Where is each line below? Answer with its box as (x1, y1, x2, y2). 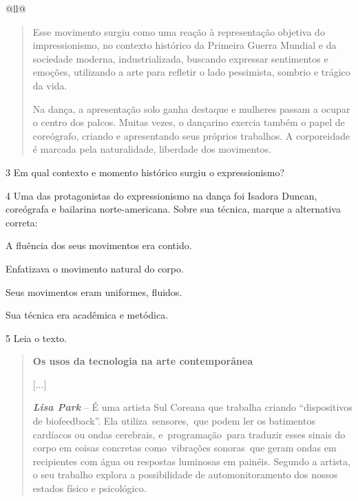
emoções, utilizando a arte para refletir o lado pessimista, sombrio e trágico (32, 65, 350, 79)
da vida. (32, 78, 67, 92)
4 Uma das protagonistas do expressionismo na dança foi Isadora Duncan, (6, 188, 317, 202)
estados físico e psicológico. (32, 481, 147, 495)
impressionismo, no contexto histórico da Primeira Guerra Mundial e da (32, 38, 337, 52)
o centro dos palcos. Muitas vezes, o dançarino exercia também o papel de (32, 115, 345, 129)
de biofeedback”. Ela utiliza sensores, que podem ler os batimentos (32, 414, 315, 428)
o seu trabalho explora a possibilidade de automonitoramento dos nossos (32, 467, 338, 482)
